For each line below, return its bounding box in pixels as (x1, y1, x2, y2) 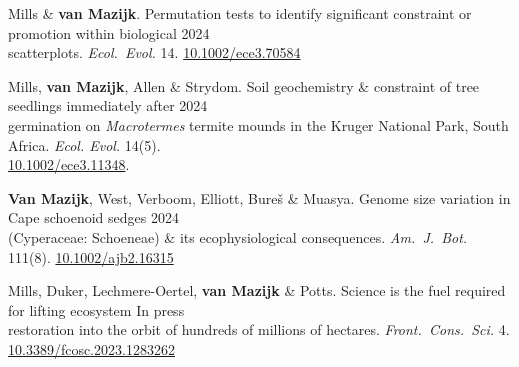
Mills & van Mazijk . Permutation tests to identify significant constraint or (8, 3, 472, 23)
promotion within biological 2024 (8, 22, 210, 43)
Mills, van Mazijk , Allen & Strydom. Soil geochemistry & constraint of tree (8, 75, 480, 96)
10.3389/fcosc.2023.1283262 (8, 338, 175, 359)
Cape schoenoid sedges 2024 (8, 207, 179, 228)
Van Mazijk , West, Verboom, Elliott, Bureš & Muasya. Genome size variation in (8, 187, 511, 208)
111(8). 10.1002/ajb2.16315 (8, 246, 174, 267)
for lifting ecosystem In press (8, 299, 185, 320)
